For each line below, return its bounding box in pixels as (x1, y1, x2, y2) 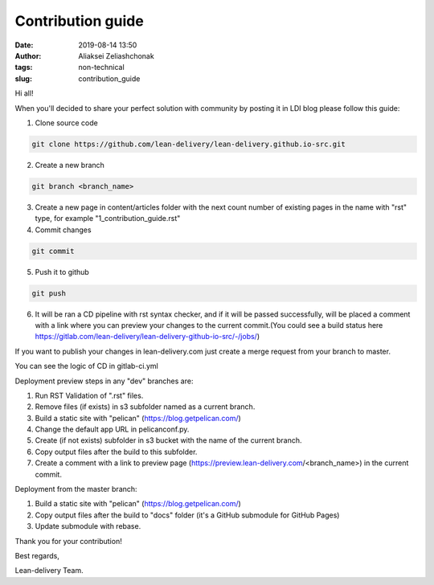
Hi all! (14, 88, 34, 98)
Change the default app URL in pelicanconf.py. (35, 424, 190, 434)
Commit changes (35, 225, 92, 235)
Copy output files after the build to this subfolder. (35, 447, 198, 456)
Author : (14, 51, 42, 60)
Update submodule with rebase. (35, 522, 141, 531)
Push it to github (35, 267, 90, 276)
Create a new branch (35, 160, 104, 170)
